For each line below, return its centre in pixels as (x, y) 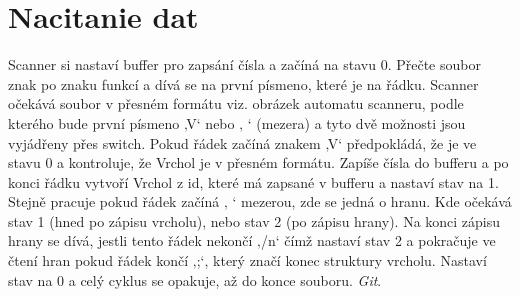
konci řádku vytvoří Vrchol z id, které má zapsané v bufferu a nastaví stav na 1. (253, 181)
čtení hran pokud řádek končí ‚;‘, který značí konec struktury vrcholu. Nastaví (247, 260)
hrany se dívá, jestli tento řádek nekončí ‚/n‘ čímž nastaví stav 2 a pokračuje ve (252, 240)
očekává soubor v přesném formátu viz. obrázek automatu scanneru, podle (236, 103)
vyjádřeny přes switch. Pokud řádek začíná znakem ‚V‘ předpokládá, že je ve (242, 142)
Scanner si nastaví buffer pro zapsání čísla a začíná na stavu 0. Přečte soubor (244, 64)
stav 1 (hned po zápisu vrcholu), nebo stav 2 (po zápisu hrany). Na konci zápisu (254, 220)
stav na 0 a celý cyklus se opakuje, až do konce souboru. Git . (195, 279)
